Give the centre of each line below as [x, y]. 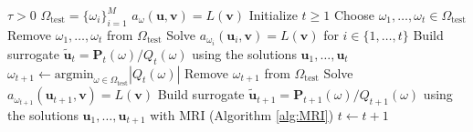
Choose [354, 15]
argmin [74, 74]
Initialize [273, 15]
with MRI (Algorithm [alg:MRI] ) [242, 114]
